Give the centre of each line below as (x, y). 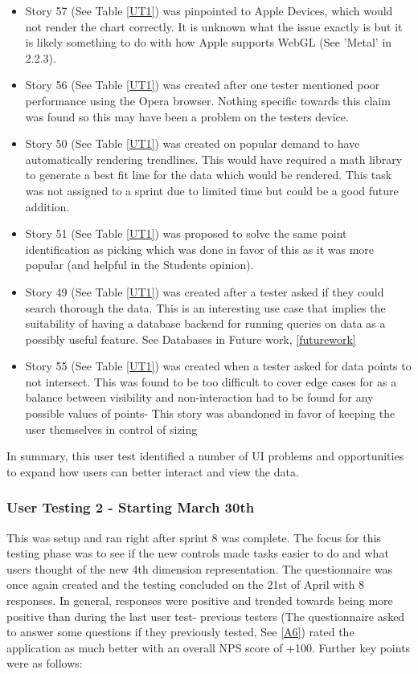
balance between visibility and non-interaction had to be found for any (199, 397)
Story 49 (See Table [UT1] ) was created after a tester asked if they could (205, 291)
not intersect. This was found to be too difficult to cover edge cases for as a (211, 381)
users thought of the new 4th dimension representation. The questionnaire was (200, 568)
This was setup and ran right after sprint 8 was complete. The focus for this (194, 537)
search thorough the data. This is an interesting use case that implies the (205, 307)
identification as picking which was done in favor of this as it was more (200, 249)
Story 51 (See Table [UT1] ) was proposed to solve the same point (186, 233)
